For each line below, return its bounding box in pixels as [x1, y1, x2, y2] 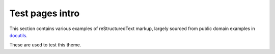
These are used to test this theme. [9, 42, 81, 48]
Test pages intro [9, 8, 80, 19]
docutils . [9, 32, 28, 38]
